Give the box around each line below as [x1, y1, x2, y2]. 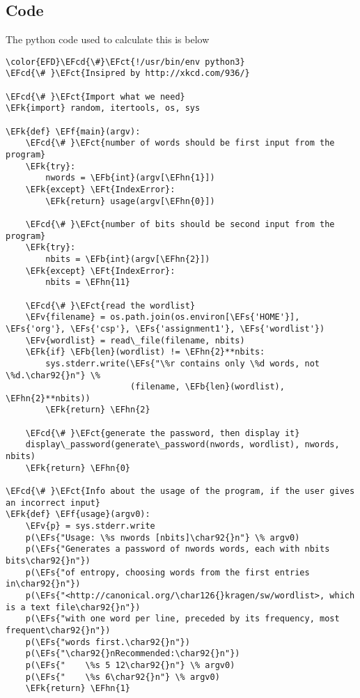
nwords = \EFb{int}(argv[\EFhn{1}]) [45, 173, 215, 183]
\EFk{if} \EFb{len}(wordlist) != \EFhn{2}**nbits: [25, 347, 265, 357]
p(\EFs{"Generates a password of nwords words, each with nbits [25, 544, 330, 554]
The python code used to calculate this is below [6, 32, 210, 47]
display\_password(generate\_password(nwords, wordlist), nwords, [25, 440, 340, 450]
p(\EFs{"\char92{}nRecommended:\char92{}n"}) [25, 649, 240, 659]
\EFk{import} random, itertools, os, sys [6, 103, 201, 114]
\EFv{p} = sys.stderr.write [25, 521, 155, 532]
